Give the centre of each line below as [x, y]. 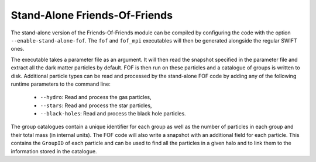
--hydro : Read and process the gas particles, [96, 97]
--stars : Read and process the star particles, [96, 105]
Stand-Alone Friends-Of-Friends [92, 15]
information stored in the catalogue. [54, 151]
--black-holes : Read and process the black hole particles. [113, 114]
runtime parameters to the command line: [61, 84]
